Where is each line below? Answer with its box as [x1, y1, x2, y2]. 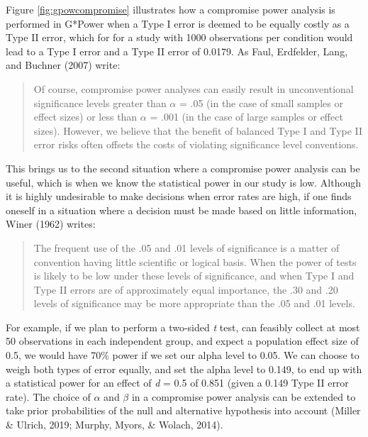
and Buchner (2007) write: [6, 57, 121, 72]
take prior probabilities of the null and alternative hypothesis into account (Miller [6, 403, 361, 418]
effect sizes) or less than [33, 109, 138, 124]
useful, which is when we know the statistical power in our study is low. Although [6, 175, 362, 189]
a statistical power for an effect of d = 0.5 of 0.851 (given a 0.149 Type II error [6, 375, 349, 390]
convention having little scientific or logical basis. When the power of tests [33, 254, 357, 269]
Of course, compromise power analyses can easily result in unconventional [33, 81, 354, 96]
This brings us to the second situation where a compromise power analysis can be [6, 160, 360, 175]
